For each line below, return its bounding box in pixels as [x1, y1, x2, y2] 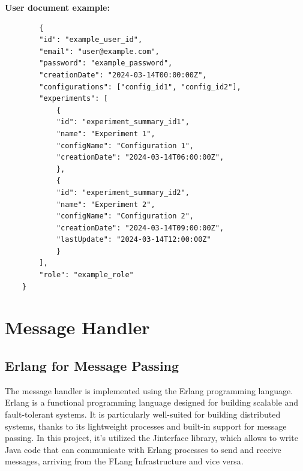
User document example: [5, 1, 110, 13]
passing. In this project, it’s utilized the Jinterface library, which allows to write [5, 431, 298, 444]
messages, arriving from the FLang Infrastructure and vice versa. [5, 455, 244, 467]
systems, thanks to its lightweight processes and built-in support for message [5, 419, 287, 432]
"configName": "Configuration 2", [56, 212, 194, 221]
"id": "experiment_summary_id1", [56, 118, 190, 127]
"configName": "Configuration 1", [56, 141, 194, 150]
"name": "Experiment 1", [56, 129, 155, 138]
